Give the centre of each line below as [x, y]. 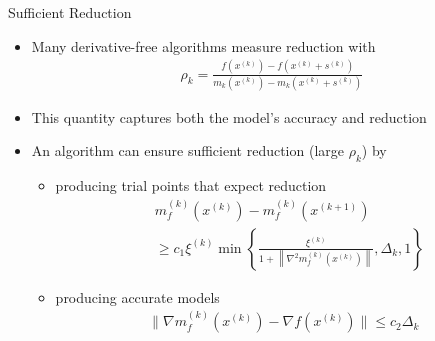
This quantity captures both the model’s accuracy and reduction [229, 116]
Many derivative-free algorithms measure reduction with [203, 45]
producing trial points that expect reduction [191, 185]
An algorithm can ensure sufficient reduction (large [187, 150]
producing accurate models [137, 296]
